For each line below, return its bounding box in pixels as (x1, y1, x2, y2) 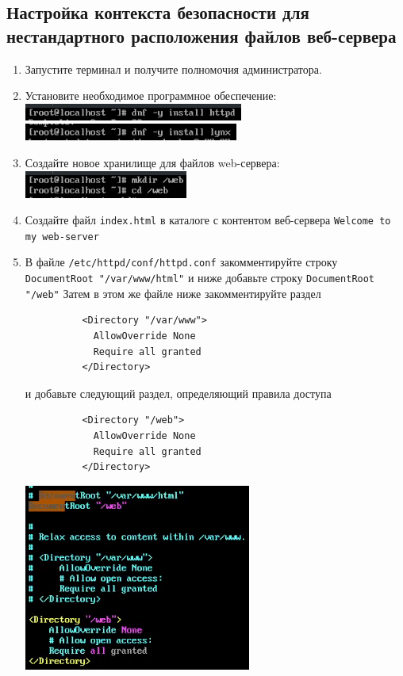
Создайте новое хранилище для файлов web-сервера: (25, 154, 280, 170)
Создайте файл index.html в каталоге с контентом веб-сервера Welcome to (25, 212, 391, 228)
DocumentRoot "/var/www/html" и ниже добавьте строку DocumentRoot (25, 269, 375, 286)
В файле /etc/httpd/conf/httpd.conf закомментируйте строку (25, 254, 338, 270)
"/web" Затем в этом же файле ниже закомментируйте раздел (25, 285, 321, 301)
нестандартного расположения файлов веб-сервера (6, 23, 397, 48)
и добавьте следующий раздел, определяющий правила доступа (25, 384, 332, 401)
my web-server (25, 231, 99, 243)
